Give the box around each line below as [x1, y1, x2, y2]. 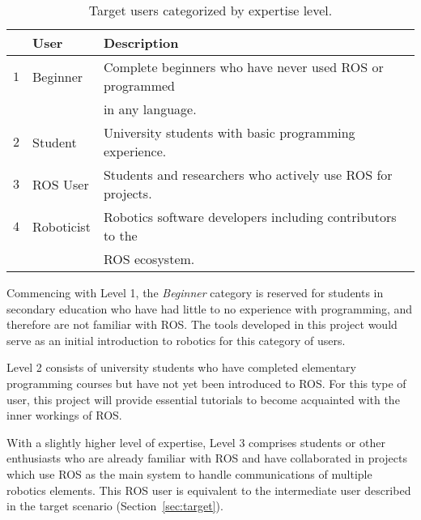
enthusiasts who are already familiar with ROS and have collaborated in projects [6, 450, 408, 467]
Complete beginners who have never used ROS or [103, 58, 384, 76]
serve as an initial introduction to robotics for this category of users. [6, 331, 346, 348]
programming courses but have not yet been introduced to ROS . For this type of [6, 374, 406, 391]
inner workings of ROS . [6, 407, 122, 424]
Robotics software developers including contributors [103, 207, 397, 226]
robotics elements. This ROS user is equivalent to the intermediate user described [6, 481, 411, 498]
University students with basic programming [103, 123, 355, 142]
